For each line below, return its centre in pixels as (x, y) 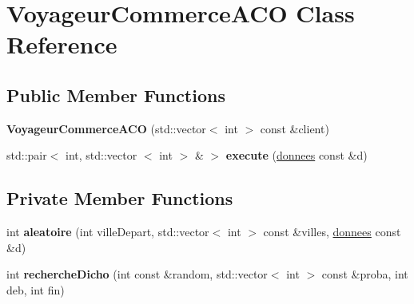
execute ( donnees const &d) (297, 155)
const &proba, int (365, 274)
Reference (62, 44)
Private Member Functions (120, 198)
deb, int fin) (36, 289)
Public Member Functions (116, 95)
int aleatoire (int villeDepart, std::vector (108, 232)
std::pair (27, 155)
